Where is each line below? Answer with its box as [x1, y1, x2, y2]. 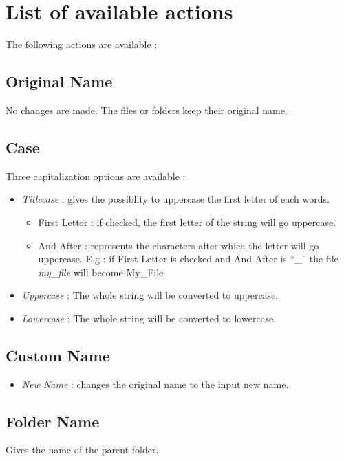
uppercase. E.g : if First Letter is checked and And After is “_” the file [38, 251, 338, 266]
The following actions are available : [6, 37, 158, 52]
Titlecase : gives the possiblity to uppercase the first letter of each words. [21, 192, 330, 206]
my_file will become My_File [38, 265, 164, 279]
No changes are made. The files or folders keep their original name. [6, 102, 288, 117]
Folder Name [6, 410, 100, 431]
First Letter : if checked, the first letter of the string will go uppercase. [38, 214, 336, 229]
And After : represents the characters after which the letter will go [38, 238, 319, 252]
